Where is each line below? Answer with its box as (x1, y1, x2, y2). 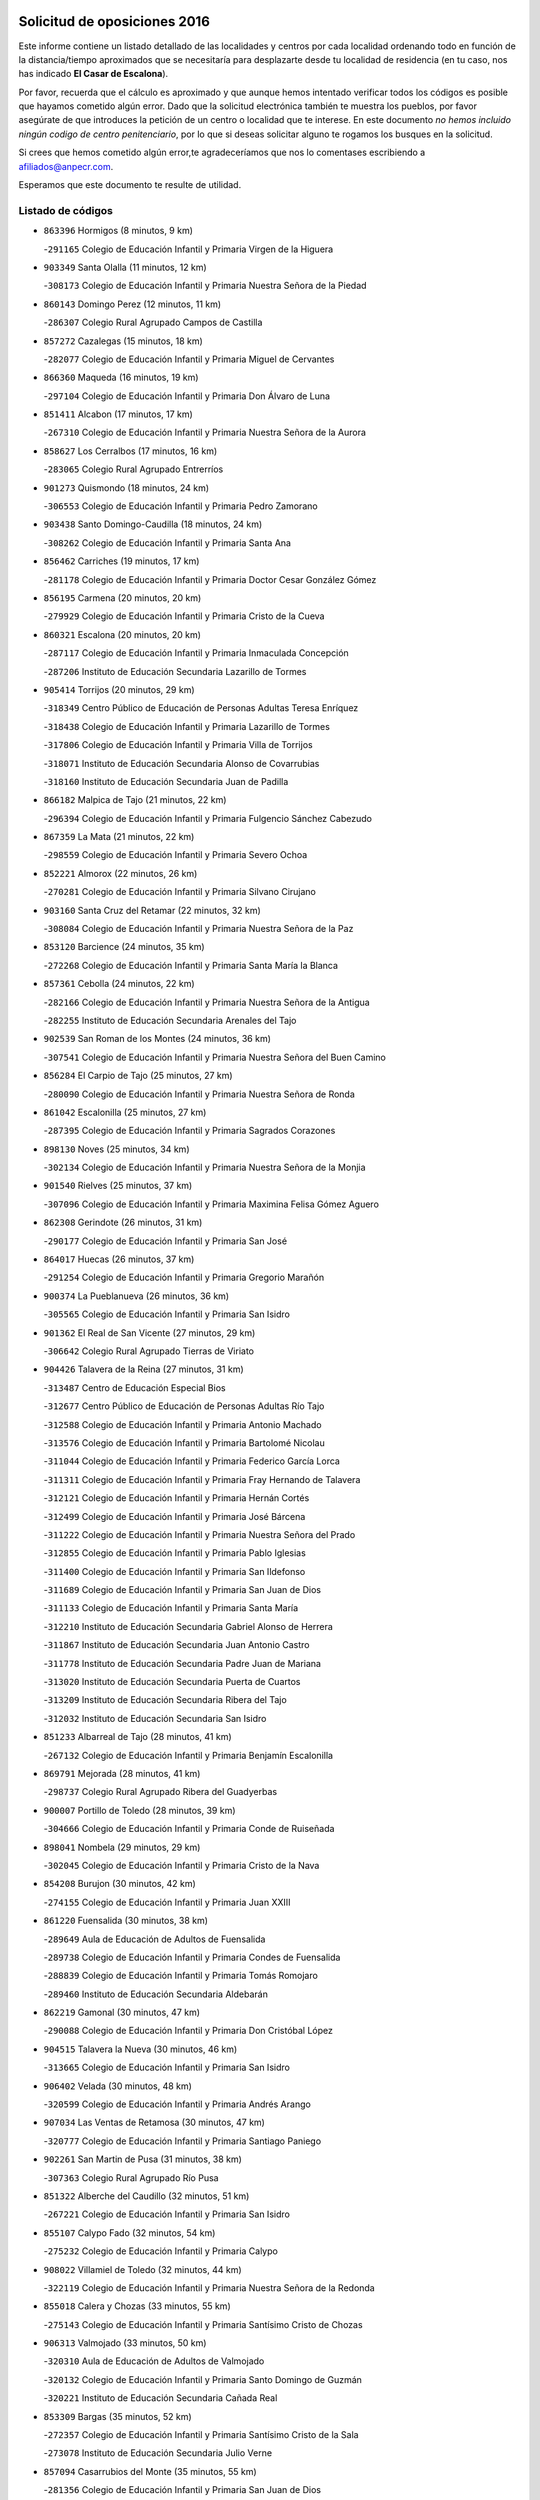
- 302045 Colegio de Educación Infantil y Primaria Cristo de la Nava (43, 1859, 320, 1871)
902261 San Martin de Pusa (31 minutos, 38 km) (43, 2153, 242, 2165)
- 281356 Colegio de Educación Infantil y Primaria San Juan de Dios (43, 2484, 322, 2496)
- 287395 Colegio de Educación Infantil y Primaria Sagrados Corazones (43, 1125, 336, 1137)
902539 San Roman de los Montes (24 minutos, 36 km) (43, 1033, 272, 1045)
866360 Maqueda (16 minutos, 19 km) (43, 371, 199, 384)
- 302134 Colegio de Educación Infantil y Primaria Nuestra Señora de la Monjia (43, 1161, 366, 1174)
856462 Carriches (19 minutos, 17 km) (43, 555, 200, 567)
